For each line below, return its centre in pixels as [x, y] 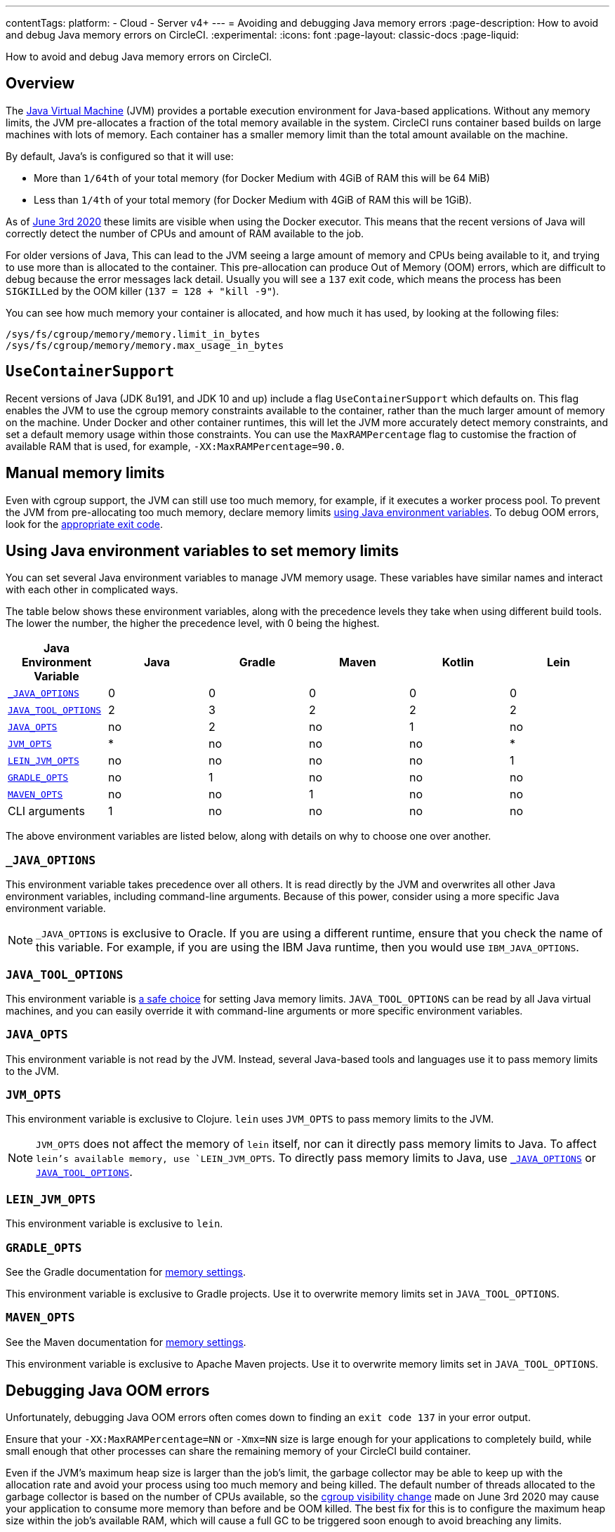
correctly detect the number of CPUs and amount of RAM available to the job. [185, 233]
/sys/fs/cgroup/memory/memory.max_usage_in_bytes [145, 345]
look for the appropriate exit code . [84, 524]
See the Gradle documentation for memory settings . [126, 1272]
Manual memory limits [85, 473]
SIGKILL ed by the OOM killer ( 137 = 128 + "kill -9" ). [143, 291]
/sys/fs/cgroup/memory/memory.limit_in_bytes [133, 334]
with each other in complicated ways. [92, 590]
